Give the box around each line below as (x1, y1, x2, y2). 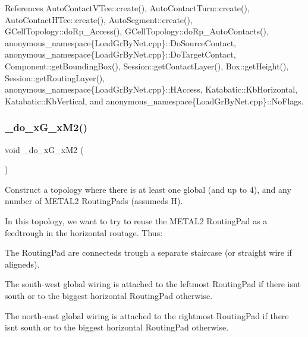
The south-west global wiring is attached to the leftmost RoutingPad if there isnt (5, 278, 301, 290)
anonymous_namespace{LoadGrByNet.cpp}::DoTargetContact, (5, 48, 236, 61)
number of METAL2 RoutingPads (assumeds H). (5, 195, 183, 207)
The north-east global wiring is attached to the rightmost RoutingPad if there (5, 309, 289, 322)
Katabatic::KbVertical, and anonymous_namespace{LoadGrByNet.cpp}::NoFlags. (5, 94, 304, 107)
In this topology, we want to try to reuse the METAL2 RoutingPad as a (5, 214, 268, 227)
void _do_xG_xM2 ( (5, 143, 84, 155)
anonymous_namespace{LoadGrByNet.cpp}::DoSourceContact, (5, 36, 237, 49)
